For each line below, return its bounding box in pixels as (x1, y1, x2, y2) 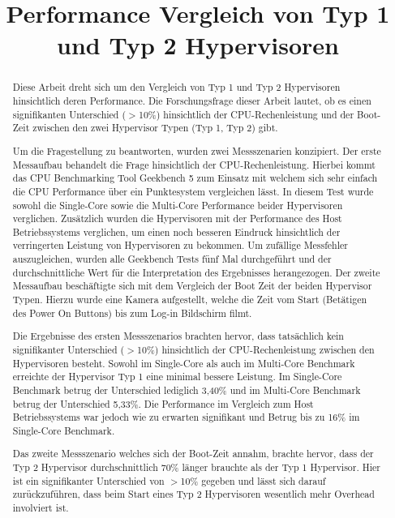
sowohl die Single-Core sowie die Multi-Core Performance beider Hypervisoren (12, 198, 343, 212)
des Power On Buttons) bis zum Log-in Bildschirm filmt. (12, 306, 252, 319)
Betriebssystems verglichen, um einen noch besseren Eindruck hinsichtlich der (12, 225, 341, 238)
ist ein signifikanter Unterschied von (12, 473, 165, 487)
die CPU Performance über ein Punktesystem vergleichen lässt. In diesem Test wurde (12, 184, 374, 198)
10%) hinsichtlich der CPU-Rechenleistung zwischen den (137, 342, 375, 356)
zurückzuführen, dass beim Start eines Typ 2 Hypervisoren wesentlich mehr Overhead (12, 487, 375, 501)
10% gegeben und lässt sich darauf (180, 473, 326, 487)
